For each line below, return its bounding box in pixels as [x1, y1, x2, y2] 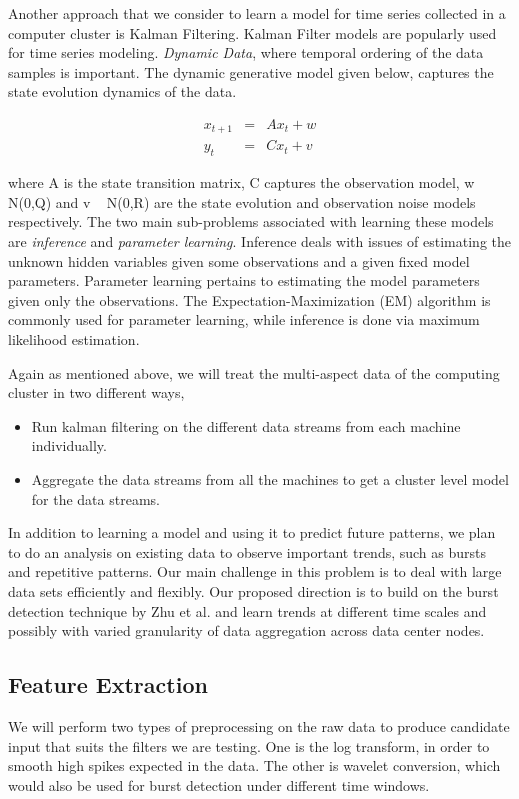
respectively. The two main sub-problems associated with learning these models [8, 211, 494, 232]
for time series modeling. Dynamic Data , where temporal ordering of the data [8, 42, 484, 63]
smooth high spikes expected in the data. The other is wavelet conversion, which [8, 755, 501, 776]
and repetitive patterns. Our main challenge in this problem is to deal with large [8, 561, 502, 582]
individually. [31, 435, 107, 456]
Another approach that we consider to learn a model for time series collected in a [8, 3, 506, 23]
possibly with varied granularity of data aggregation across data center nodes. [8, 620, 485, 641]
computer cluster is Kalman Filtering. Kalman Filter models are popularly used [8, 22, 497, 43]
